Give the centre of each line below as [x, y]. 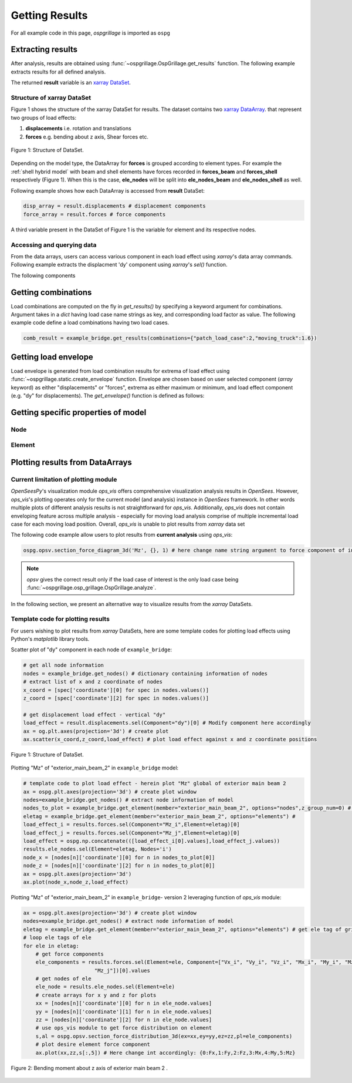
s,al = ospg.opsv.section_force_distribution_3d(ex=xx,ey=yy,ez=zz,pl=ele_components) [164, 1036]
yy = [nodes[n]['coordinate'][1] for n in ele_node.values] [124, 1011]
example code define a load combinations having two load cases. [90, 322]
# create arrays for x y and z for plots [96, 995]
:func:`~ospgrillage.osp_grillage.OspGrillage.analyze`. [92, 588]
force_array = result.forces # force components [94, 214]
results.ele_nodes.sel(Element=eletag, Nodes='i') [98, 849]
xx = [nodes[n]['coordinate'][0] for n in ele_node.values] [124, 1003]
